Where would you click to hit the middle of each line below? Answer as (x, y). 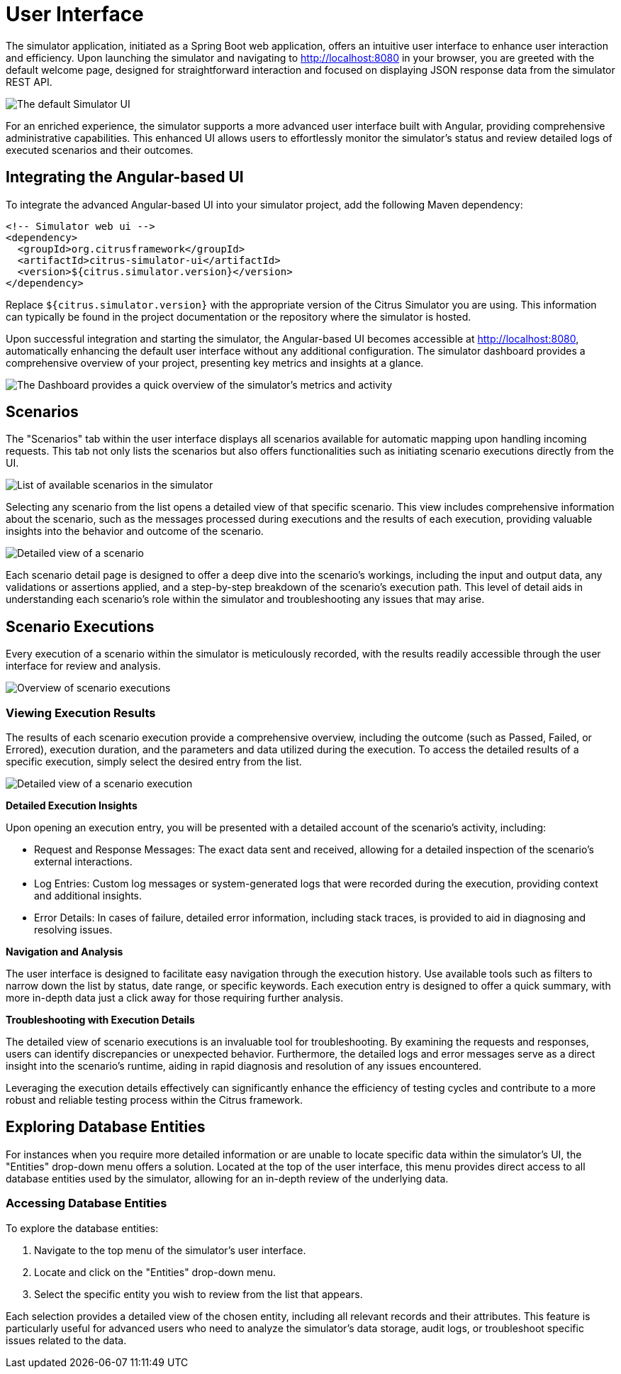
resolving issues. (73, 930)
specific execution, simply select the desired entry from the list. (154, 762)
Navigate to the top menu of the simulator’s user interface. (170, 1250)
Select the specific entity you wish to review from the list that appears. (198, 1294)
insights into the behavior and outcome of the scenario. (135, 531)
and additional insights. (88, 896)
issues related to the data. (66, 1340)
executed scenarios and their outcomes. (100, 150)
